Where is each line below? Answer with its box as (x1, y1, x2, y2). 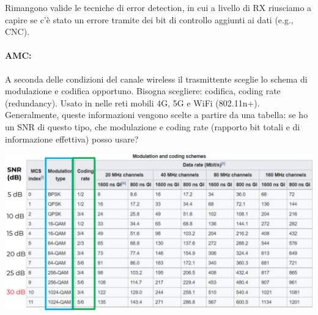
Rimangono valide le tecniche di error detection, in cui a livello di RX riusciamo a (5, 1, 312, 13)
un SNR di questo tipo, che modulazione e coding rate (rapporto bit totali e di (5, 120, 300, 133)
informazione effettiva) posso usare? (5, 132, 139, 145)
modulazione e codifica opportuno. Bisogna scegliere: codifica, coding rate (5, 84, 281, 97)
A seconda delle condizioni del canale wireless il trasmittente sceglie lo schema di (5, 72, 308, 85)
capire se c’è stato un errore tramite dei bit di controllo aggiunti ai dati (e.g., (5, 13, 294, 26)
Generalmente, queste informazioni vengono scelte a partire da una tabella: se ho (5, 108, 308, 121)
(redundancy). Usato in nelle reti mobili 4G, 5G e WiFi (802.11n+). (5, 96, 260, 109)
